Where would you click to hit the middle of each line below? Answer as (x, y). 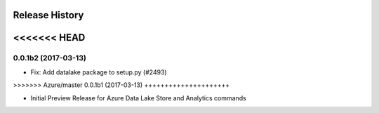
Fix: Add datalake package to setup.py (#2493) (99, 72)
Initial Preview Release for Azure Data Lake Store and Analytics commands (139, 98)
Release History (48, 15)
